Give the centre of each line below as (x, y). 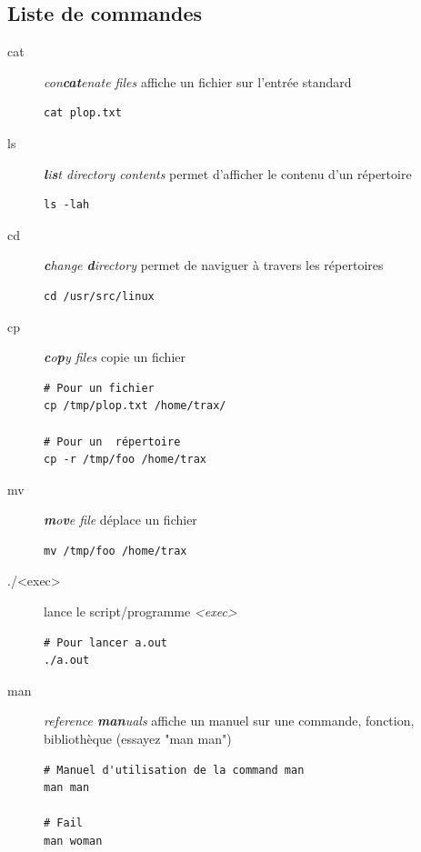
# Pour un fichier (99, 388)
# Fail (63, 823)
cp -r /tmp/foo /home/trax (125, 460)
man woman (73, 842)
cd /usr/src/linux (99, 296)
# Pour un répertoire (112, 441)
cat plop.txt (83, 113)
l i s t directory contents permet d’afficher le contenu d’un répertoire (228, 173)
